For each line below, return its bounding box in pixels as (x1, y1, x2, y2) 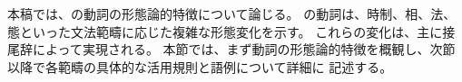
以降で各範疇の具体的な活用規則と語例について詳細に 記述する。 (7, 57, 393, 76)
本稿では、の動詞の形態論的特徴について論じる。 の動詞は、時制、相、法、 (7, 5, 457, 23)
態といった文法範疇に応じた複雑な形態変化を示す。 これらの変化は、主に (7, 22, 443, 41)
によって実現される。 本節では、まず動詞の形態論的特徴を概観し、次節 (32, 40, 456, 59)
